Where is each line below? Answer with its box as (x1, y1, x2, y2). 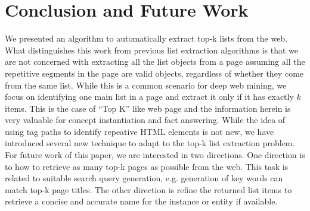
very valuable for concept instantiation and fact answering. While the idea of (5, 114, 286, 126)
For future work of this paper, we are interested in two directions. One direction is (5, 149, 305, 161)
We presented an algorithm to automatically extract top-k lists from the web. (5, 32, 288, 45)
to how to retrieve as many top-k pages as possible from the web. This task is (5, 160, 289, 172)
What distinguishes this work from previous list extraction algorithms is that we (5, 43, 298, 56)
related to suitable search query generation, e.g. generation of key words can (5, 172, 283, 184)
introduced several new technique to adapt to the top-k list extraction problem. (5, 137, 295, 149)
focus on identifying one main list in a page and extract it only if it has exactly (5, 90, 294, 103)
